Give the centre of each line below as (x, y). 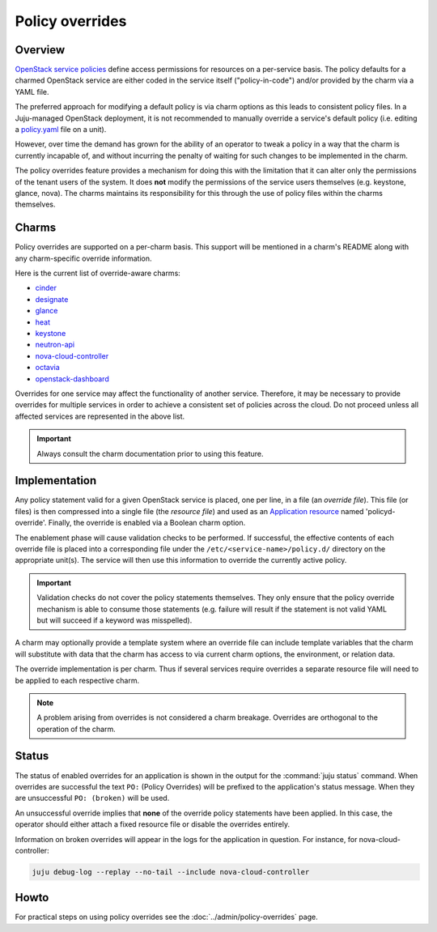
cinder (46, 288)
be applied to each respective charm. (77, 680)
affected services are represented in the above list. (100, 416)
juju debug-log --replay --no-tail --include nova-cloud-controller (171, 872)
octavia (47, 368)
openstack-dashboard (72, 379)
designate (52, 299)
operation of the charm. (76, 729)
